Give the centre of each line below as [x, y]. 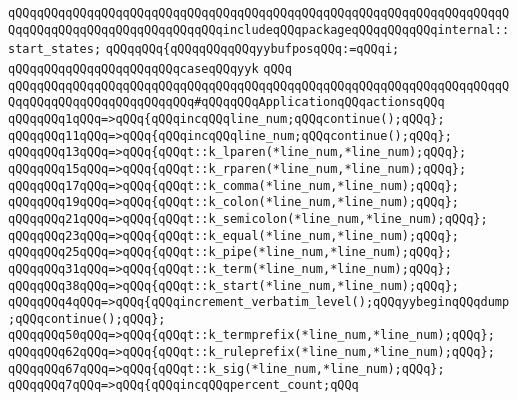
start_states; [55, 49]
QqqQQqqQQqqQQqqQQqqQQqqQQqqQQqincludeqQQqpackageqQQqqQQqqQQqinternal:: [259, 29]
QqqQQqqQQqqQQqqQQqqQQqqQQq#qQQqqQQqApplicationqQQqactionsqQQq [226, 102]
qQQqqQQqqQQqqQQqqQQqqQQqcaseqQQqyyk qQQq [150, 68]
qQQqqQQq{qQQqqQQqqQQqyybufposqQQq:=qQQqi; [252, 49]
